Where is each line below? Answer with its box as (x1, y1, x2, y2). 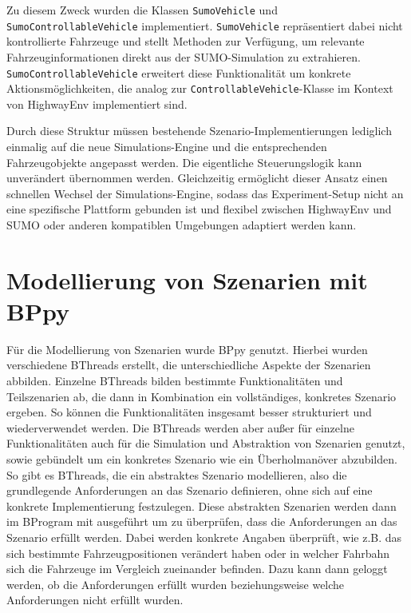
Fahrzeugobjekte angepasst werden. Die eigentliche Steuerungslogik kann (6, 153, 362, 170)
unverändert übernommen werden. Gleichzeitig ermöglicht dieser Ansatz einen (6, 169, 388, 186)
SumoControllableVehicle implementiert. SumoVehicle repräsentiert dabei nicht (6, 17, 403, 34)
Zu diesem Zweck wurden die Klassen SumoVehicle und (6, 2, 278, 18)
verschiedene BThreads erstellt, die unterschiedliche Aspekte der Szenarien (6, 356, 371, 373)
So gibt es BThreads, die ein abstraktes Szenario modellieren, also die (6, 466, 347, 483)
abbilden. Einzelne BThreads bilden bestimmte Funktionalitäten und (6, 372, 343, 389)
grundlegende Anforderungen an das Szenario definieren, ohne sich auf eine (6, 482, 373, 499)
